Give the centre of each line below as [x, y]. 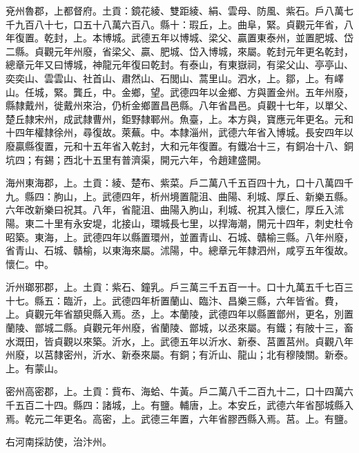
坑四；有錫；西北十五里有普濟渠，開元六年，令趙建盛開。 [136, 159]
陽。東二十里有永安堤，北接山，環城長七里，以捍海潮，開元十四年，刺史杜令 [179, 223]
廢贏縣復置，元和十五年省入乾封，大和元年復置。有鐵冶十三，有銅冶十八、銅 [179, 145]
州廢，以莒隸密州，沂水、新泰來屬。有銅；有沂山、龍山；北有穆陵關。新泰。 [179, 355]
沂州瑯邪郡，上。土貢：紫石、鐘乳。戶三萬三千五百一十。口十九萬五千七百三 [179, 287]
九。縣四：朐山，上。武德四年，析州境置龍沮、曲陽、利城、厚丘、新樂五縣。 [179, 196]
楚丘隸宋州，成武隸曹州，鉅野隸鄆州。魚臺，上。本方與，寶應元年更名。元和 [179, 118]
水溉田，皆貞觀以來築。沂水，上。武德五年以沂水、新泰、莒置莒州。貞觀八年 [179, 341]
